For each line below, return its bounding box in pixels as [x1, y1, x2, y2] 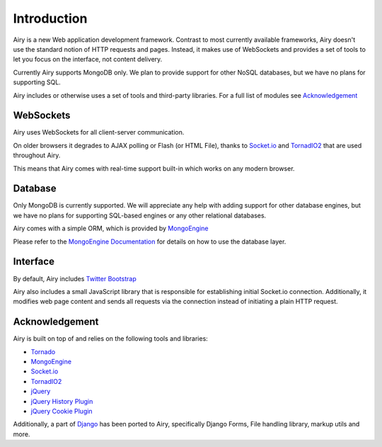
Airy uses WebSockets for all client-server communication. [13, 128, 185, 137]
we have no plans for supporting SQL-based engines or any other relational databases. [13, 211, 267, 220]
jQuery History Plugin [30, 397, 93, 405]
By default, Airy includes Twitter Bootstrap [13, 274, 137, 283]
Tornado [30, 347, 56, 356]
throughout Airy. [13, 151, 61, 159]
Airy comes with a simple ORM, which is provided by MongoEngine [13, 224, 209, 233]
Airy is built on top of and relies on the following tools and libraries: [13, 334, 208, 343]
